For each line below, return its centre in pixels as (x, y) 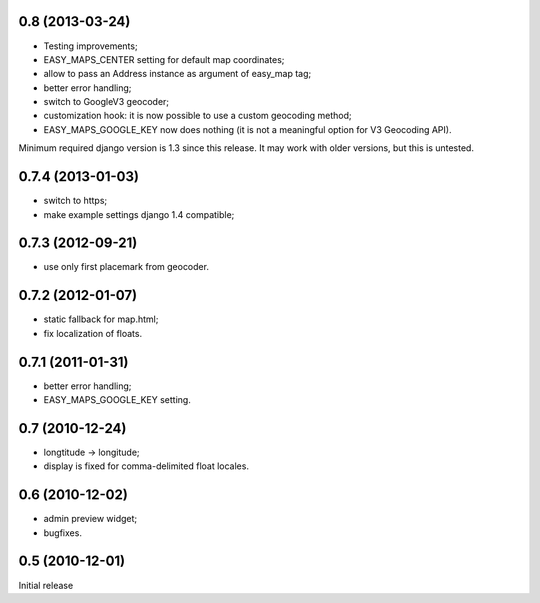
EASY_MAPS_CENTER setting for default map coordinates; (164, 59)
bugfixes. (62, 532)
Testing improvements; (91, 46)
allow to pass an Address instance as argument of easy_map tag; (177, 74)
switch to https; (75, 201)
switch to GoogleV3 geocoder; (106, 102)
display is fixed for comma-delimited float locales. (146, 466)
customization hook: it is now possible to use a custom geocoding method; (197, 116)
